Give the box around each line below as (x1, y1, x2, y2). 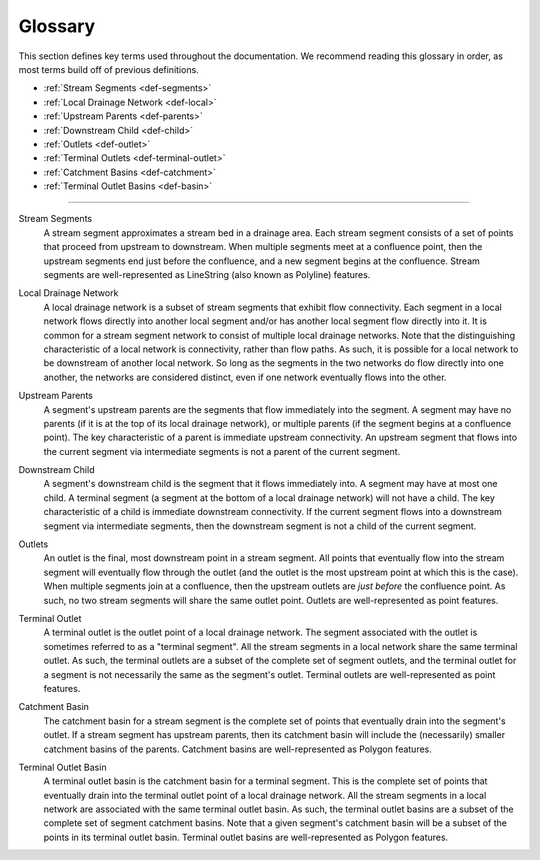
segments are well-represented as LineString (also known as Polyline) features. (43, 269, 371, 281)
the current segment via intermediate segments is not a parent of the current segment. (43, 445, 401, 457)
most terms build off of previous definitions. (18, 63, 199, 75)
